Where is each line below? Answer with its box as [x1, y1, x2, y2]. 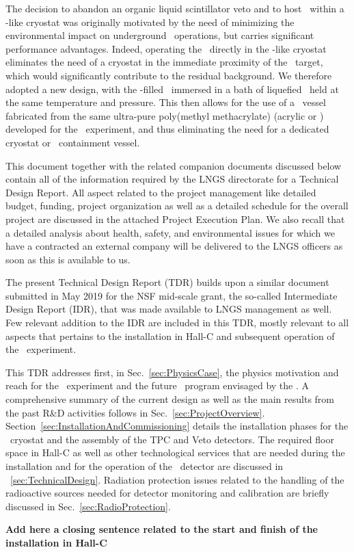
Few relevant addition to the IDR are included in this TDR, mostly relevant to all [5, 315, 349, 330]
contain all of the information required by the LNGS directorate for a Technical [5, 172, 339, 186]
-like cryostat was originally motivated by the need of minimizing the [5, 14, 295, 29]
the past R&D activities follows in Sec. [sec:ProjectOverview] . [5, 405, 265, 419]
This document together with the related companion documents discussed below [5, 158, 342, 172]
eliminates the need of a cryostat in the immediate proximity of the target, [5, 55, 323, 69]
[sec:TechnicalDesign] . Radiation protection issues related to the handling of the [10, 472, 344, 486]
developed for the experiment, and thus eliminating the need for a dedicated [5, 122, 329, 136]
